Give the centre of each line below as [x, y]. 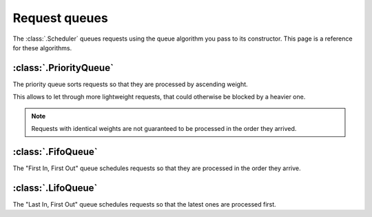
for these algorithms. [42, 48]
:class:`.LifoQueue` [55, 188]
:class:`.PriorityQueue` [63, 68]
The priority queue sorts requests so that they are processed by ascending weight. [130, 84]
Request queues [60, 18]
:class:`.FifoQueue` [55, 152]
